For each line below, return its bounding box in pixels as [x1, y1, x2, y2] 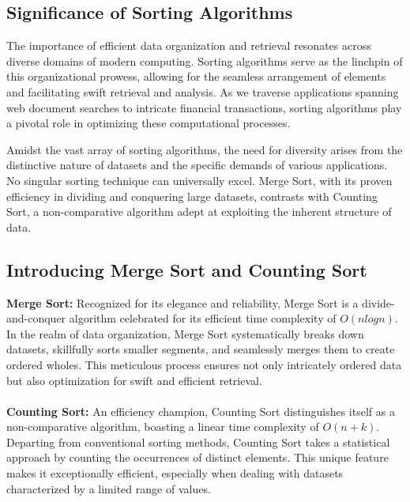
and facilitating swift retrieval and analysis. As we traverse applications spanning [6, 83, 399, 100]
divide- [362, 294, 395, 311]
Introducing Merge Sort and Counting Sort [6, 257, 367, 281]
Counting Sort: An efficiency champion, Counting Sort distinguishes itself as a [6, 402, 395, 419]
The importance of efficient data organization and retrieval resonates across [6, 37, 371, 54]
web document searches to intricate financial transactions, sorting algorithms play [6, 99, 402, 115]
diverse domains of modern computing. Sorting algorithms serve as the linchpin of [6, 52, 403, 69]
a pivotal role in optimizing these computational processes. [6, 115, 291, 131]
